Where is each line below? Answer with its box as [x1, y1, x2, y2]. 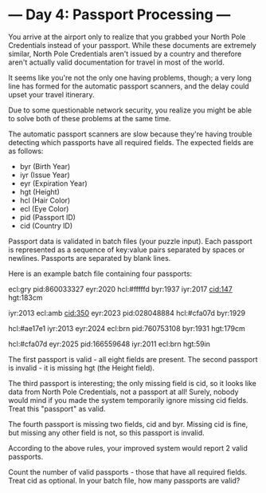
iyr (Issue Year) [19, 170, 70, 179]
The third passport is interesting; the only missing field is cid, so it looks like [8, 378, 257, 388]
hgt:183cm [8, 293, 43, 302]
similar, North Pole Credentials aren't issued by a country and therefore [8, 49, 242, 58]
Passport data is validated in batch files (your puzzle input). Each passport [8, 236, 252, 246]
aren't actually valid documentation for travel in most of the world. [8, 57, 225, 67]
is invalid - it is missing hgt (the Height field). [8, 363, 155, 373]
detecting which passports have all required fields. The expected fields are [8, 137, 254, 147]
